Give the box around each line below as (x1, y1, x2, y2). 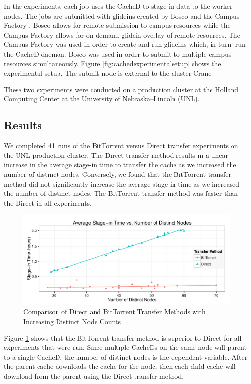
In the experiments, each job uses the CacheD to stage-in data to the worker (4, 1, 232, 11)
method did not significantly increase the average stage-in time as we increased (4, 178, 240, 189)
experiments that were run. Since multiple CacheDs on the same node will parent (4, 342, 247, 352)
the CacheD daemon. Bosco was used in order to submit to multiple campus (4, 48, 232, 58)
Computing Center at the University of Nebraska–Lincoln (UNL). (4, 94, 200, 104)
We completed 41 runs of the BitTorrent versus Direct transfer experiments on (4, 140, 238, 151)
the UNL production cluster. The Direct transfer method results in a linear (4, 150, 228, 160)
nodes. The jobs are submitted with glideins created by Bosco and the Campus (4, 10, 240, 20)
